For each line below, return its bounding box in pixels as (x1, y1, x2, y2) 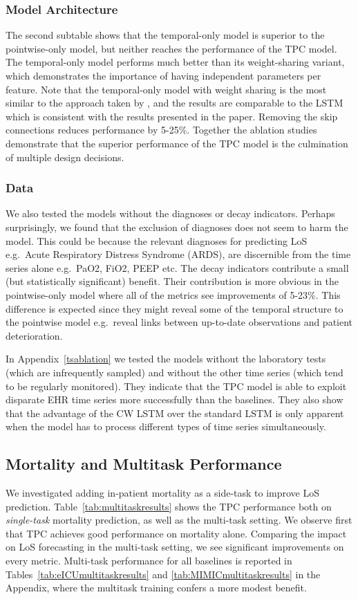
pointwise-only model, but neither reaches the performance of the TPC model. (6, 41, 337, 55)
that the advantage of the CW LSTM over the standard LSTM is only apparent (6, 405, 344, 420)
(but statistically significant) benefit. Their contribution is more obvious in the (6, 274, 339, 288)
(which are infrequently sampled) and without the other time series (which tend (6, 365, 343, 379)
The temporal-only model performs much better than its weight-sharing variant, (6, 55, 345, 69)
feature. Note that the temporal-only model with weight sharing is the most (6, 82, 327, 96)
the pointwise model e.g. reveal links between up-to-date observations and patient (6, 315, 353, 329)
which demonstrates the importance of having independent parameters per (6, 68, 321, 82)
